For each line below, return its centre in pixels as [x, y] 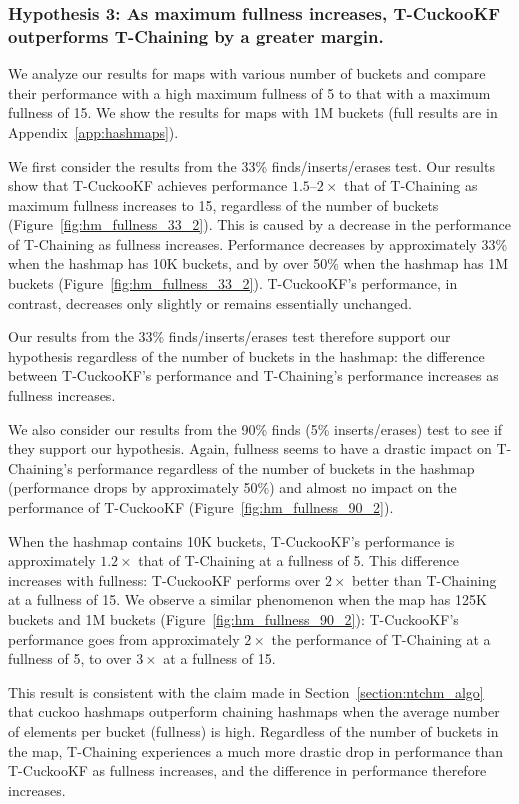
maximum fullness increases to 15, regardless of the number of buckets [223, 204]
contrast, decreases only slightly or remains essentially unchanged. [210, 302]
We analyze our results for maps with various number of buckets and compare [247, 73]
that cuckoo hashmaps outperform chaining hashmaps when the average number [254, 711]
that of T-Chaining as [411, 185]
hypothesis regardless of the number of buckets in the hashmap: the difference [246, 355]
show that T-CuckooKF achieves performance [148, 185]
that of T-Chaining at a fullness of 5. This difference [299, 560]
